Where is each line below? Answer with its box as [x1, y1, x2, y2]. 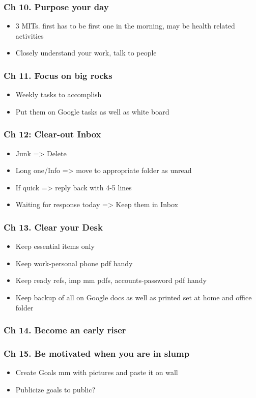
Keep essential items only [15, 241, 95, 251]
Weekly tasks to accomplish [15, 89, 102, 100]
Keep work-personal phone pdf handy [15, 258, 133, 268]
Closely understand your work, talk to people [15, 47, 157, 58]
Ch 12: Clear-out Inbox [4, 128, 101, 140]
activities [15, 30, 44, 41]
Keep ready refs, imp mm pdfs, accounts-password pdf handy [15, 275, 207, 286]
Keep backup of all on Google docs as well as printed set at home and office [15, 292, 252, 302]
